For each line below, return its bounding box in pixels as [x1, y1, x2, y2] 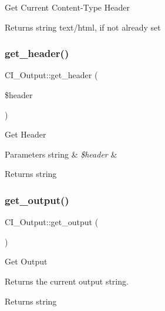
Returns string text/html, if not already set [5, 21, 161, 33]
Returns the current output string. [5, 275, 129, 287]
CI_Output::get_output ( [5, 216, 99, 228]
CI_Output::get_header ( [5, 69, 98, 81]
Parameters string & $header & [5, 148, 117, 160]
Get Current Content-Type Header [5, 1, 130, 13]
